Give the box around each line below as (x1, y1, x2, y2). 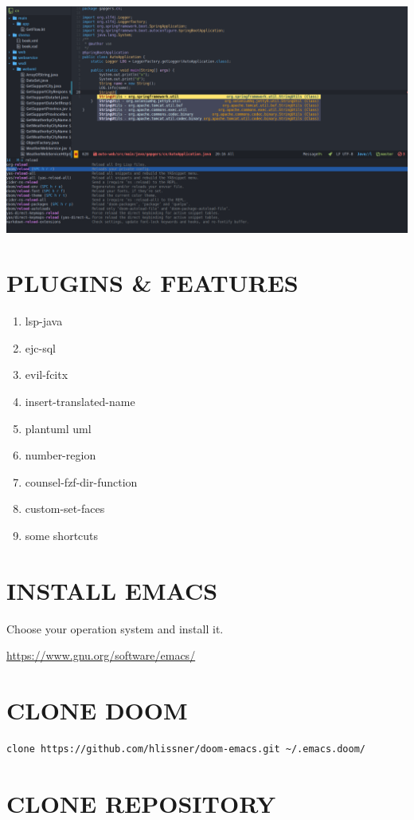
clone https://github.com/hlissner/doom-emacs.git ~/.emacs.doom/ (6, 743, 366, 755)
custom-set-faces (25, 500, 105, 517)
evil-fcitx (25, 366, 68, 383)
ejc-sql (25, 339, 56, 356)
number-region (25, 447, 96, 463)
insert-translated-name (25, 393, 135, 409)
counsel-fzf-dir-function (25, 473, 138, 490)
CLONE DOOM (6, 694, 188, 727)
